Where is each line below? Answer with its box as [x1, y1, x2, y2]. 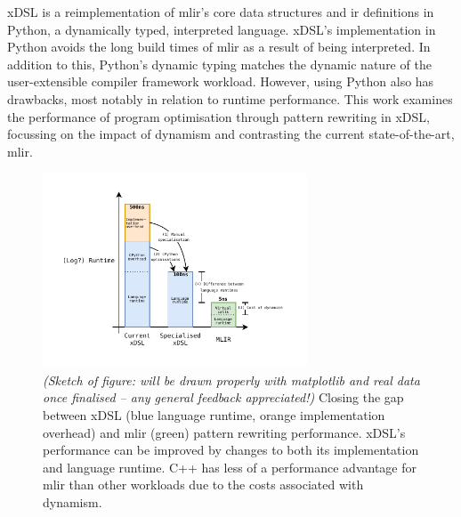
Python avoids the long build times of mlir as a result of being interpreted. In [7, 37, 431, 56]
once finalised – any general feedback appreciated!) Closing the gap [43, 388, 404, 407]
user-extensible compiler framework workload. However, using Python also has [7, 72, 434, 91]
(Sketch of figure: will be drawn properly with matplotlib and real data [43, 370, 420, 389]
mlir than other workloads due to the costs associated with [43, 475, 364, 494]
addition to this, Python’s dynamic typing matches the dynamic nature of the [7, 54, 432, 73]
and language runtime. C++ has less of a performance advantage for [43, 457, 417, 476]
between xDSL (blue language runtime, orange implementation [43, 406, 385, 424]
